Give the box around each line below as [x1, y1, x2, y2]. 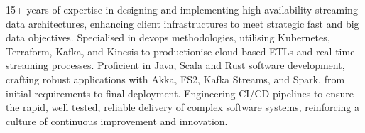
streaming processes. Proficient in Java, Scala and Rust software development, [6, 58, 345, 73]
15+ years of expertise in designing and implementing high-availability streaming [6, 2, 358, 16]
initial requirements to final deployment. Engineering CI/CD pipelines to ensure [6, 85, 354, 100]
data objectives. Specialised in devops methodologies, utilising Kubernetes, [6, 30, 330, 45]
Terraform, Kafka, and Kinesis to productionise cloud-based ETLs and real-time [6, 43, 355, 58]
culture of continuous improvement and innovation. [6, 113, 228, 128]
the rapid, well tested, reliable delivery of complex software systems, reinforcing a [6, 100, 359, 115]
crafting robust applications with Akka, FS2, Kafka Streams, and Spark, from [6, 71, 345, 86]
